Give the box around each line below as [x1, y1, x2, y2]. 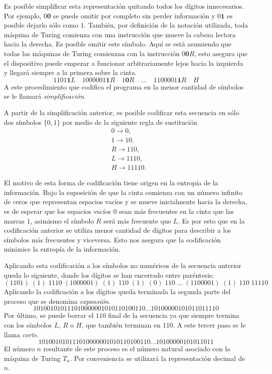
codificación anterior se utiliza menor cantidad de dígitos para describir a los [4, 225, 231, 235]
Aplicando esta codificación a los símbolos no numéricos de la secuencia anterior [4, 260, 241, 270]
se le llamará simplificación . [4, 91, 86, 101]
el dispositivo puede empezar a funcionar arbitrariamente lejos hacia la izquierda [4, 58, 243, 68]
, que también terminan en [81, 320, 160, 329]
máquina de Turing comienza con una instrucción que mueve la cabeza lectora [4, 29, 236, 39]
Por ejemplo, [4, 10, 42, 20]
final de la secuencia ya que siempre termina [108, 310, 240, 320]
